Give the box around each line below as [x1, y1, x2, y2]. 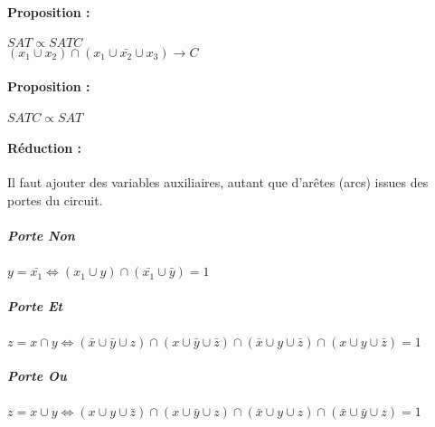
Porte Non [7, 226, 75, 245]
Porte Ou [7, 366, 67, 385]
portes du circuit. [7, 190, 103, 209]
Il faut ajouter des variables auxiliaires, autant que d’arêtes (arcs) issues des [7, 173, 429, 192]
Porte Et [7, 296, 62, 315]
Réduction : [7, 138, 82, 157]
